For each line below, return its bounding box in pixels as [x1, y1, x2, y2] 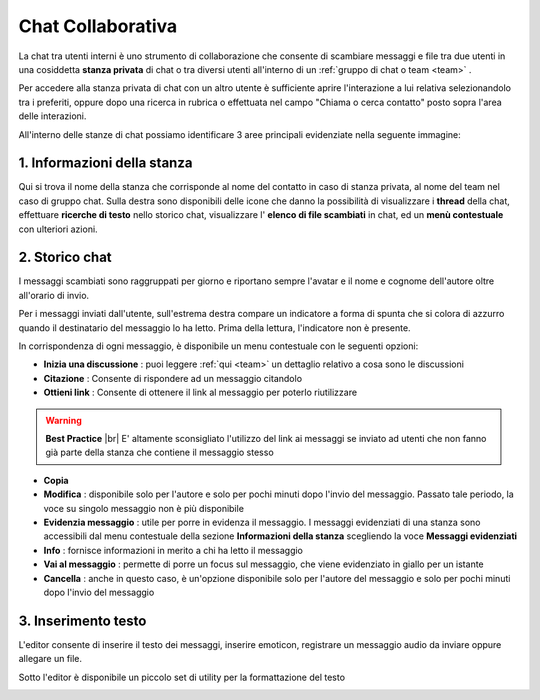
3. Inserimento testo [18, 612, 147, 629]
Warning [45, 414, 82, 426]
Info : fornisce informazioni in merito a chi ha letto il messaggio [43, 544, 304, 556]
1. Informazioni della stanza [18, 155, 193, 172]
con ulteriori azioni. [18, 223, 99, 235]
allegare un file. [18, 653, 83, 665]
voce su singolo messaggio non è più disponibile [43, 502, 245, 514]
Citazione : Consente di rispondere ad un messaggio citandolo [43, 372, 303, 384]
